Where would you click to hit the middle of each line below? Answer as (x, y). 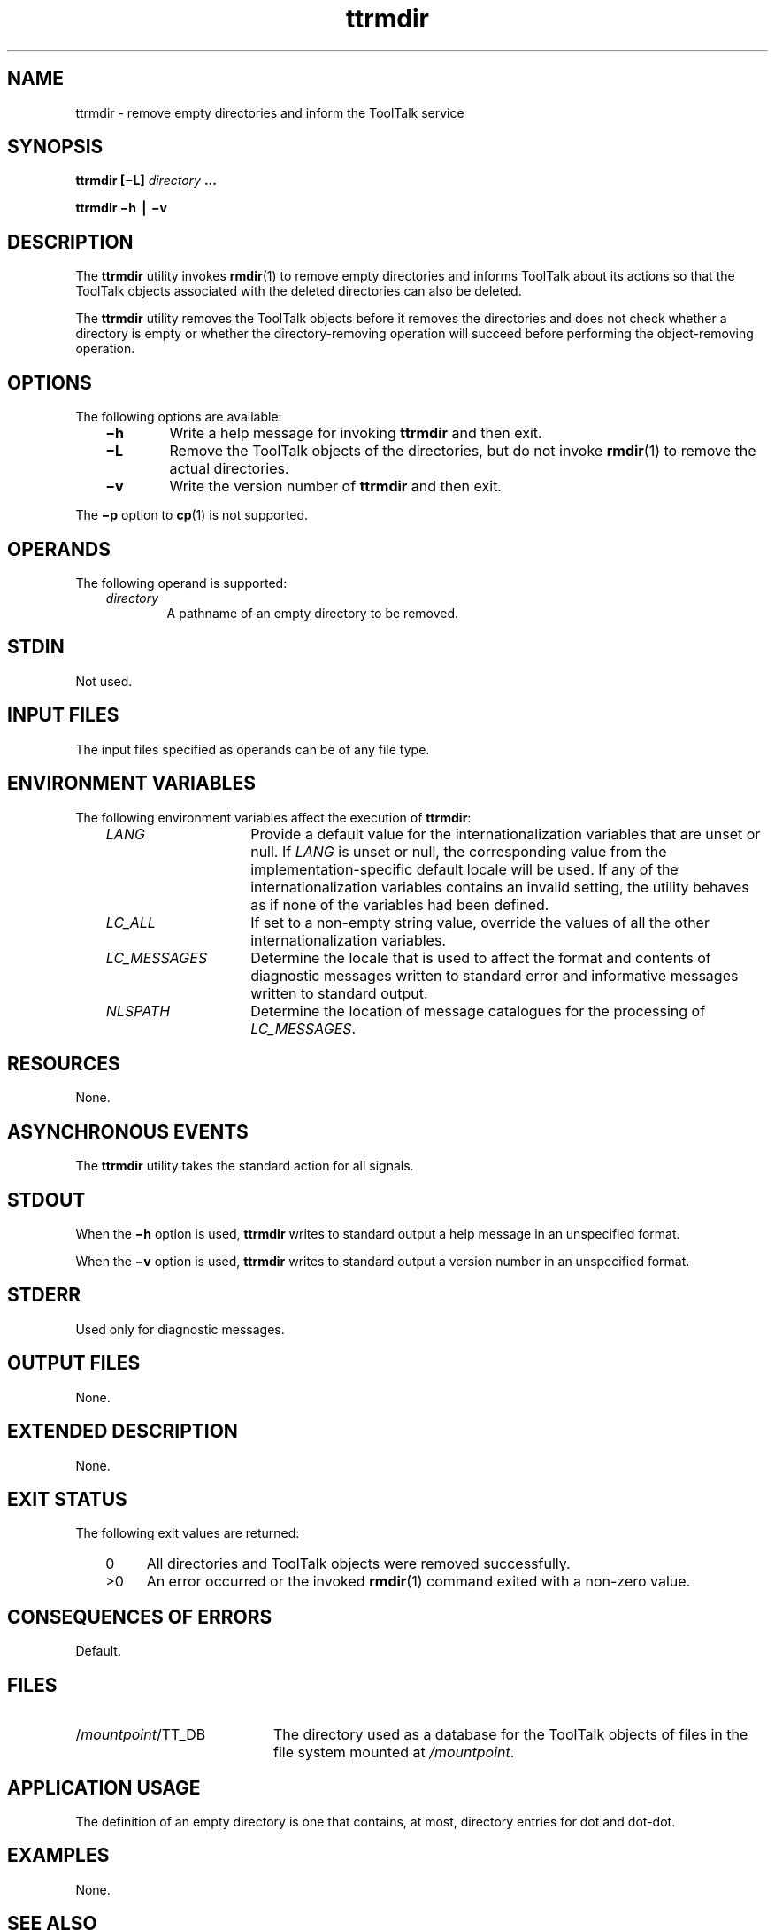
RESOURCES (64, 1063)
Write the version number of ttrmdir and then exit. (335, 486)
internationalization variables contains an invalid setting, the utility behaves (500, 887)
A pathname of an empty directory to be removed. (313, 613)
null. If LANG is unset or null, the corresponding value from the (459, 851)
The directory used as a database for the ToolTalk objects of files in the (510, 1735)
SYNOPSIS (55, 147)
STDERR (44, 1295)
